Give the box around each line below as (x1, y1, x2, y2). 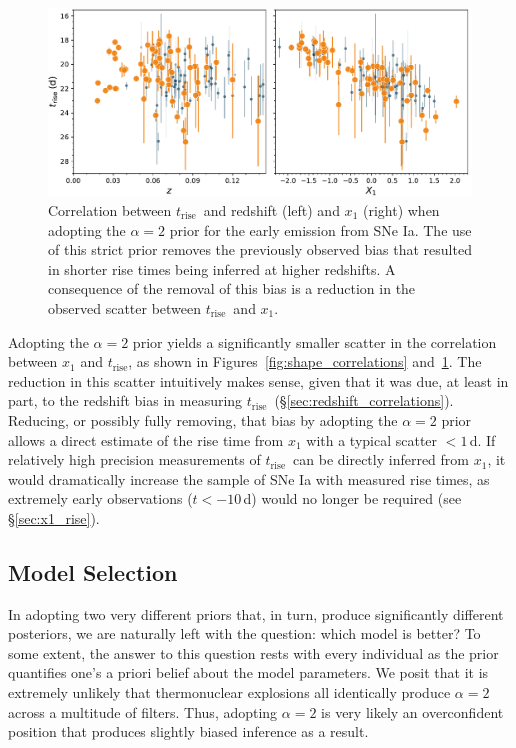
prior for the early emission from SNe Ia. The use (169, 219, 472, 240)
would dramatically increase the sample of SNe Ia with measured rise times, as (8, 468, 490, 489)
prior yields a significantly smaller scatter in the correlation (132, 331, 497, 352)
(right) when (362, 199, 440, 220)
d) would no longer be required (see (243, 488, 462, 509)
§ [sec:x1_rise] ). (8, 507, 100, 528)
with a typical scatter (306, 429, 438, 450)
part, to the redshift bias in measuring (8, 390, 243, 411)
